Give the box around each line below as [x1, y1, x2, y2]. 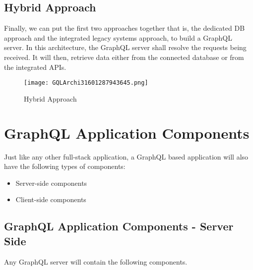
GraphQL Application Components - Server [4, 218, 234, 234]
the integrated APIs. [4, 61, 66, 72]
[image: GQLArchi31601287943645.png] [24, 79, 148, 87]
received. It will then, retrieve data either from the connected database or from [4, 52, 244, 62]
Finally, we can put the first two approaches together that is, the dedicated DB [4, 23, 245, 33]
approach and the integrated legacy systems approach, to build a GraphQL [4, 32, 232, 43]
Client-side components [15, 194, 86, 205]
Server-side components [15, 177, 87, 188]
